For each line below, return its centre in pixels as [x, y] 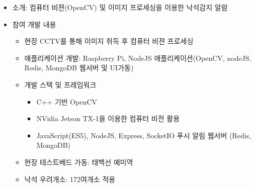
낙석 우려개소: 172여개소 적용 [70, 179]
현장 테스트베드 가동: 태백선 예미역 [79, 162]
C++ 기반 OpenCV [67, 101]
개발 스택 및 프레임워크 [60, 84]
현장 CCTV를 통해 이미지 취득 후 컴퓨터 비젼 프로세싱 [109, 41]
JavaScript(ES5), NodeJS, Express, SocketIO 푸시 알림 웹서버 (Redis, [144, 135]
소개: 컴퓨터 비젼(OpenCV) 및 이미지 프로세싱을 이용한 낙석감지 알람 [120, 7]
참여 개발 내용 [34, 24]
